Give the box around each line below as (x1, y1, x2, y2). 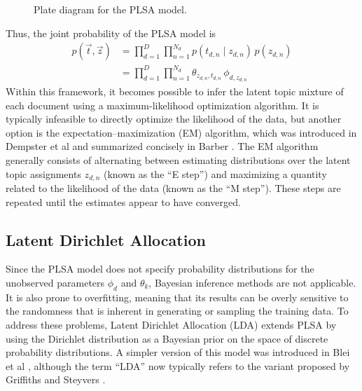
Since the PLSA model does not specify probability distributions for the (6, 261, 314, 276)
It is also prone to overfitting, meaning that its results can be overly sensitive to (6, 289, 349, 304)
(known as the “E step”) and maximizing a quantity (103, 166, 327, 181)
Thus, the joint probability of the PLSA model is (6, 25, 216, 40)
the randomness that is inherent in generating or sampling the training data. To (6, 303, 349, 318)
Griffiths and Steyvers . (6, 372, 106, 387)
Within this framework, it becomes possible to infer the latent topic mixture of (6, 83, 344, 98)
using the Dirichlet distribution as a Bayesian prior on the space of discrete (6, 331, 328, 345)
